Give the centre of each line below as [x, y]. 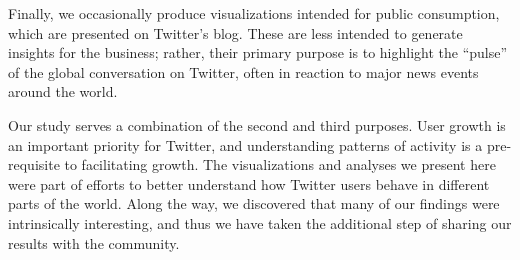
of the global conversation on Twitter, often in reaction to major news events [243, 71]
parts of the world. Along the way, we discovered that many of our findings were [254, 203]
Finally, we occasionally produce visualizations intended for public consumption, [254, 13]
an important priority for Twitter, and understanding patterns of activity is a [245, 144]
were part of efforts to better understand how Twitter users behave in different [249, 183]
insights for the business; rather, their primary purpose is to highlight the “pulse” [258, 52]
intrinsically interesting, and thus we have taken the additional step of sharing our [260, 222]
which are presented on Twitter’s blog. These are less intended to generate [235, 32]
